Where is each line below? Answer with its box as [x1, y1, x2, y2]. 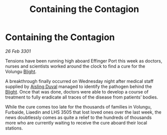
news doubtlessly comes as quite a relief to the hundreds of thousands [5, 114, 152, 120]
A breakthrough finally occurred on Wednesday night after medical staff [5, 78, 154, 84]
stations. [5, 125, 23, 131]
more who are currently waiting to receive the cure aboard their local [5, 119, 147, 125]
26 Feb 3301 [5, 48, 31, 54]
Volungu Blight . [5, 68, 37, 74]
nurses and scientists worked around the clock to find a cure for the [5, 63, 145, 69]
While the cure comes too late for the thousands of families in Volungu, [5, 103, 152, 109]
